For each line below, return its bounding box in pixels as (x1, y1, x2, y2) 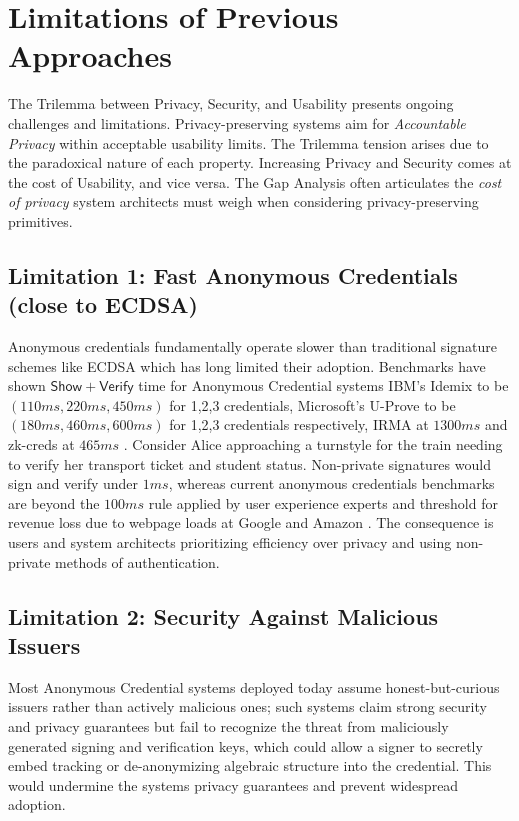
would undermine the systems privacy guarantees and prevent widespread (8, 774, 459, 795)
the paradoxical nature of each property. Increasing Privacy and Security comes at (8, 152, 512, 173)
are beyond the (8, 492, 100, 513)
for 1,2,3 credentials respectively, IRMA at (169, 414, 429, 435)
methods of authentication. (55, 551, 220, 572)
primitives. (8, 210, 73, 231)
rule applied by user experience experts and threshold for (148, 492, 498, 513)
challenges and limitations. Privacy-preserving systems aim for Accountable (8, 112, 466, 133)
